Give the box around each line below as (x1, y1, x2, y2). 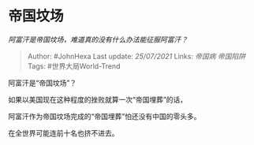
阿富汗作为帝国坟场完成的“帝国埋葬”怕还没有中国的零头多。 (8, 111, 201, 121)
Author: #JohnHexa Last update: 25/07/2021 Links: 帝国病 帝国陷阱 (27, 51, 246, 61)
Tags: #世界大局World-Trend (27, 61, 121, 71)
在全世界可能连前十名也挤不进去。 (8, 128, 119, 138)
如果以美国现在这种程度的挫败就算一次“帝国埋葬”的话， (8, 95, 188, 104)
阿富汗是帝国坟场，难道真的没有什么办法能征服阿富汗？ (8, 35, 188, 44)
